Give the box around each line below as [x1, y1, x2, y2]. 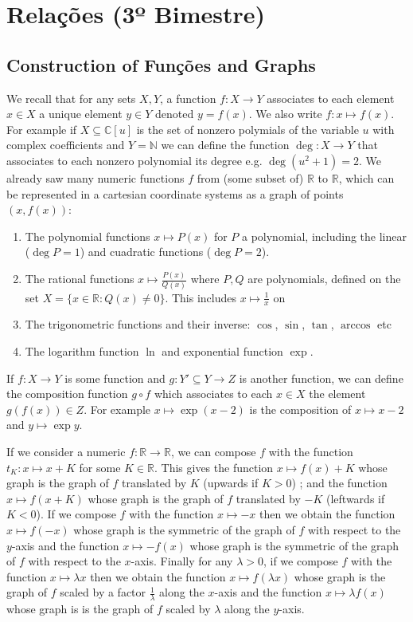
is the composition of [249, 400, 352, 417]
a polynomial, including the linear [241, 227, 407, 244]
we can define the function [161, 136, 290, 153]
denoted [155, 105, 194, 122]
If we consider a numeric [6, 443, 126, 459]
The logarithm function [25, 342, 139, 359]
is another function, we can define [239, 369, 403, 386]
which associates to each [154, 385, 273, 402]
